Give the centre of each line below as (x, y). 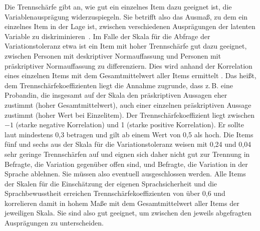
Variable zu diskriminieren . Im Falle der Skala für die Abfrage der (107, 36)
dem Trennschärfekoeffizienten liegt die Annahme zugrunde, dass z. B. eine (119, 85)
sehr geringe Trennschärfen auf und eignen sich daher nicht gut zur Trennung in (127, 154)
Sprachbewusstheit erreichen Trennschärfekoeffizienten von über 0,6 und (115, 193)
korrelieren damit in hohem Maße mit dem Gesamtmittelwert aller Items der (122, 203)
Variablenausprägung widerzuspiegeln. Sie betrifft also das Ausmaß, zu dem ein (126, 16)
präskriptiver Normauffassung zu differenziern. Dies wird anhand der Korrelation (128, 65)
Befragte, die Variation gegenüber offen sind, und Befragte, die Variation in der (126, 164)
